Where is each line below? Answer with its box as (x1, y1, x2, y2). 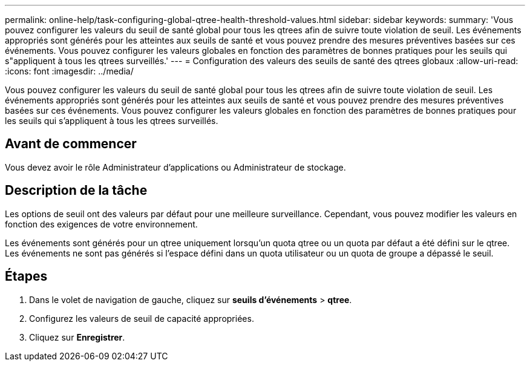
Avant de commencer (5, 136, 137, 152)
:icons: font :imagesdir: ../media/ (5, 66, 134, 76)
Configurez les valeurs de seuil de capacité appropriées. (29, 313, 254, 324)
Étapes (5, 269, 48, 284)
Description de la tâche (5, 183, 148, 198)
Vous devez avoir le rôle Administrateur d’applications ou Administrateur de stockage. (5, 162, 346, 172)
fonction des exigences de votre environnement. (5, 218, 198, 229)
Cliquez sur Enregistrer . (29, 332, 125, 342)
